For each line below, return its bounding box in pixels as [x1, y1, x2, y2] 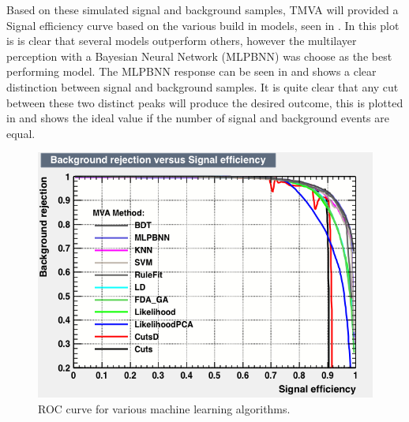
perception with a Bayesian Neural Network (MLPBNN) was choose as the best [6, 47, 392, 64]
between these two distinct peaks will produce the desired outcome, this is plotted [6, 94, 403, 110]
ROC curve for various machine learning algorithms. [38, 400, 291, 416]
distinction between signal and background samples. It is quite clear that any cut [6, 78, 399, 95]
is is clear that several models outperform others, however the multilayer [6, 32, 357, 49]
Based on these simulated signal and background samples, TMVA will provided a [6, 2, 399, 17]
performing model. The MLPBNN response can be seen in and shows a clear [6, 63, 377, 80]
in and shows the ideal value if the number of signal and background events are [6, 110, 389, 126]
